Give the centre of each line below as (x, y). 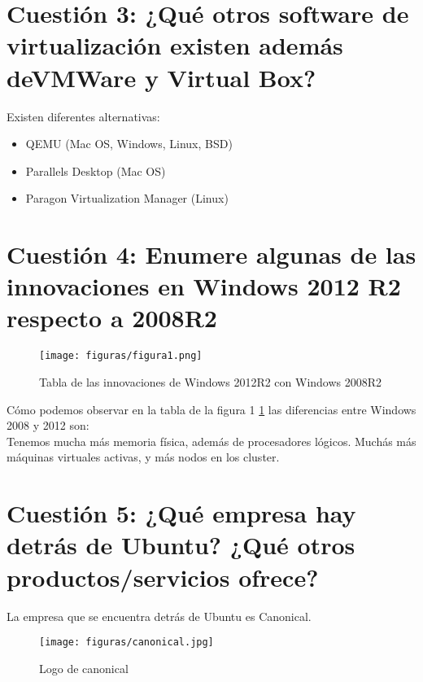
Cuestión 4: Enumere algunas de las (211, 254)
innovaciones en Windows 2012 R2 (204, 286)
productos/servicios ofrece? (163, 577)
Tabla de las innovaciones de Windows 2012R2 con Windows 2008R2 (211, 382)
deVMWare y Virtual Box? (161, 77)
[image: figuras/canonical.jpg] (126, 643)
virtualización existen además (175, 45)
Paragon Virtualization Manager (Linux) (127, 198)
